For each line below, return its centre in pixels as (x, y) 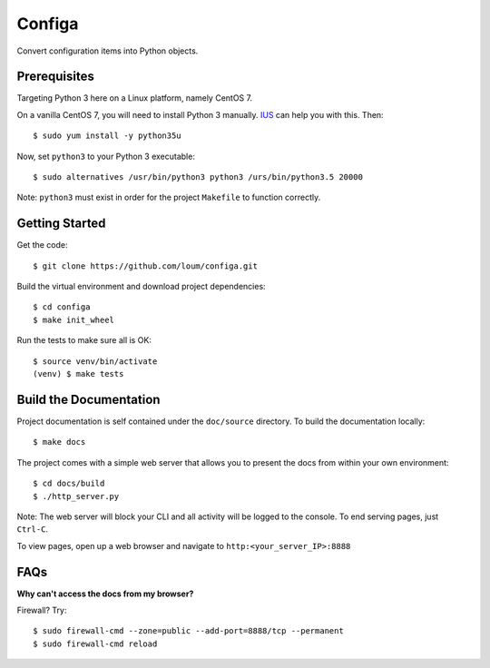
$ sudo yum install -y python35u (107, 136)
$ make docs (59, 442)
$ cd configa (62, 307)
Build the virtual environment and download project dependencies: (142, 287)
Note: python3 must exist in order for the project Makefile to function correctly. (169, 197)
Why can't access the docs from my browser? (105, 594)
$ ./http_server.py (76, 496)
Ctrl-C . (33, 529)
